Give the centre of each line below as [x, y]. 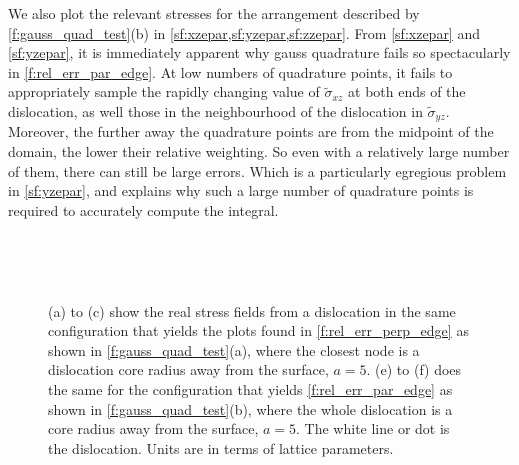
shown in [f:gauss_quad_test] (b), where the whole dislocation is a [250, 408]
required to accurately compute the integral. [143, 209]
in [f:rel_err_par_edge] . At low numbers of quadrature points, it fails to [230, 71]
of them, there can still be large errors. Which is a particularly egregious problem [257, 170]
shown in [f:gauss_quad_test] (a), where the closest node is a [234, 349]
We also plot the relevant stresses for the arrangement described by [214, 13]
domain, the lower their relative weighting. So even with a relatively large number [259, 151]
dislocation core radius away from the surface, [188, 369]
